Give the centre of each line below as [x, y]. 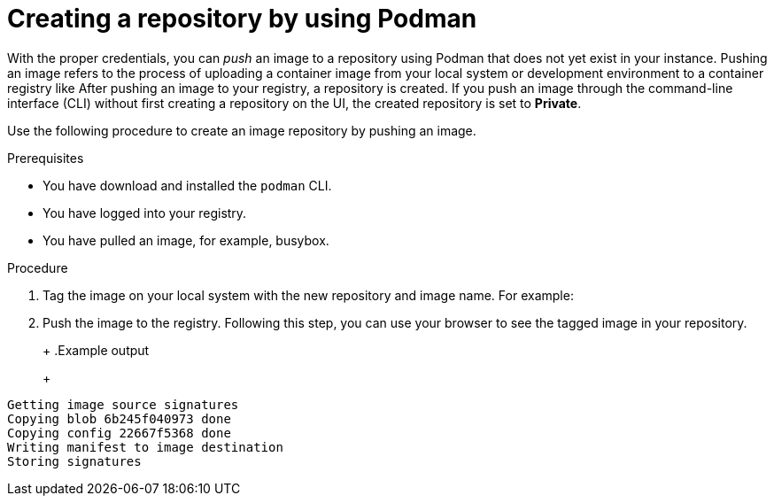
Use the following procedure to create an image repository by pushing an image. [242, 130]
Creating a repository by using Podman [242, 19]
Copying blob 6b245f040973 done [119, 418]
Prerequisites [46, 158]
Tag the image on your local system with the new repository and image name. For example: [308, 295]
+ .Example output [96, 350]
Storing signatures [74, 461]
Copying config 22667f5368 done [119, 433]
